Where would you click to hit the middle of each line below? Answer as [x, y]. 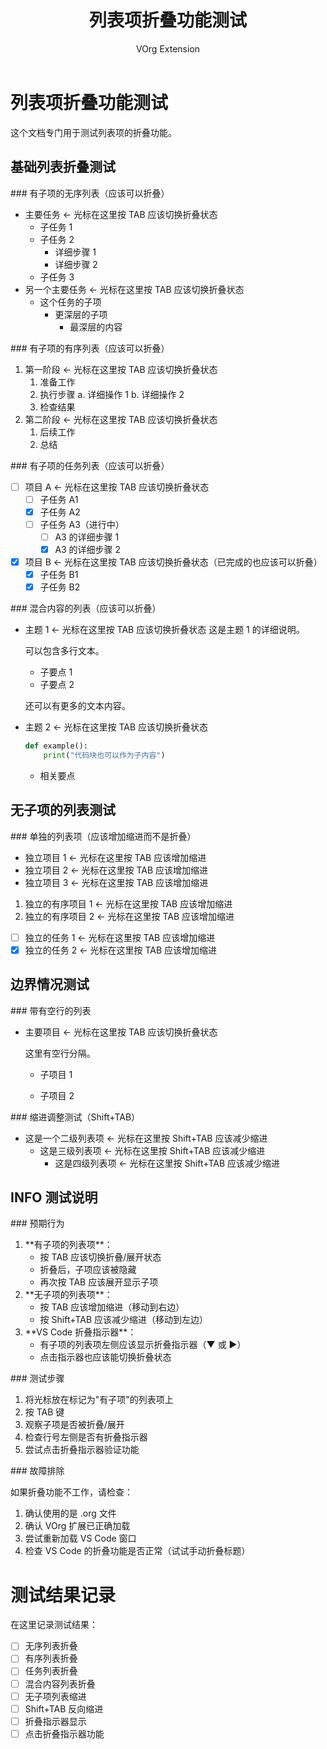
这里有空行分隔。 [60, 1053]
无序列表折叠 [51, 1646]
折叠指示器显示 [55, 1721]
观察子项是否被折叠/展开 [74, 1425]
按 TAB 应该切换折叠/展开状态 [100, 1257]
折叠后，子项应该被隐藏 [88, 1270]
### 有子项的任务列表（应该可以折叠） [90, 465]
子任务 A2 [60, 512]
